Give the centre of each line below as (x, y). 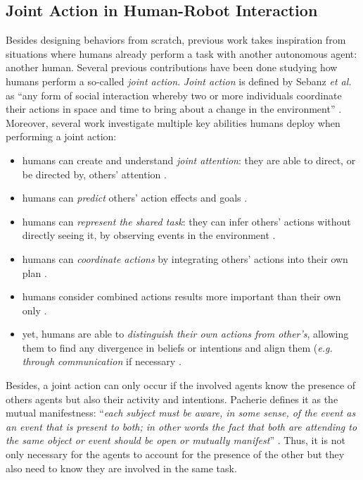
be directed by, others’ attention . (94, 174)
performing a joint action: (61, 136)
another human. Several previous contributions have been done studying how (172, 67)
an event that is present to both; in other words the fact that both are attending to (181, 426)
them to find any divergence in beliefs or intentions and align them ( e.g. (177, 347)
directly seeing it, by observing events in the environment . (149, 235)
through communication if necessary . (102, 361)
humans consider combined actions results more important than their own (181, 296)
